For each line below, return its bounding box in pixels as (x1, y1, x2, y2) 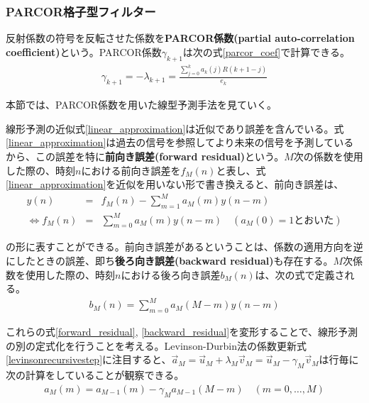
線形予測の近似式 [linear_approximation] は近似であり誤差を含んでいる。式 (6, 121, 344, 136)
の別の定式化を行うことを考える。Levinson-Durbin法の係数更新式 (6, 338, 307, 353)
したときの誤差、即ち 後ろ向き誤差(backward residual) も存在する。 (15, 253, 334, 268)
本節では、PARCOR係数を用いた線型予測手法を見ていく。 (6, 97, 277, 112)
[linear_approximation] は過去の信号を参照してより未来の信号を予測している (6, 135, 354, 150)
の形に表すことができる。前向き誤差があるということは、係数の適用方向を (6, 239, 353, 254)
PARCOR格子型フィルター (6, 2, 156, 20)
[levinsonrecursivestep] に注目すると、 (6, 352, 172, 367)
